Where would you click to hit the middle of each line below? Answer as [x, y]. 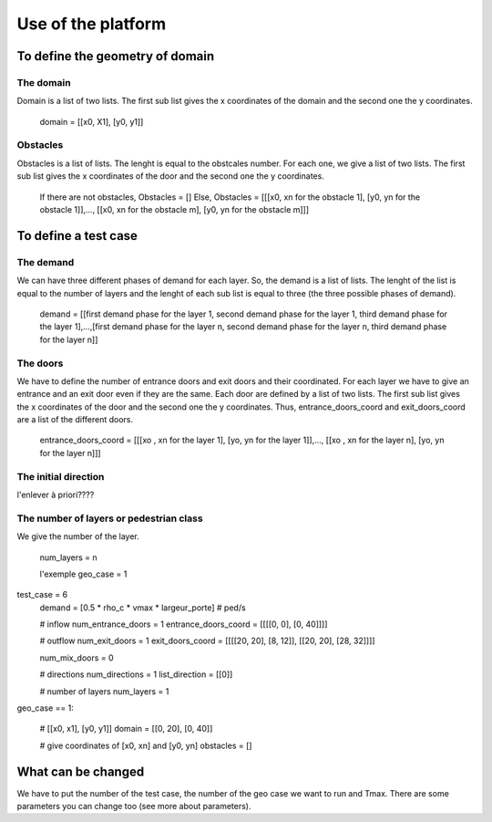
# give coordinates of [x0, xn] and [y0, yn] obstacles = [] [146, 745]
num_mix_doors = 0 [77, 658]
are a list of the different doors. [75, 420]
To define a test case [77, 236]
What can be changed [81, 771]
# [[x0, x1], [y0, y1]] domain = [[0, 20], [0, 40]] [126, 729]
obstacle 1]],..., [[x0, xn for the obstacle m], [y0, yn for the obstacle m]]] [174, 210]
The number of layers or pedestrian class [110, 518]
